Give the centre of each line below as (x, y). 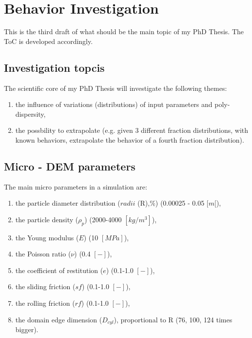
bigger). (27, 329)
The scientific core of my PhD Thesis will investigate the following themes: (116, 88)
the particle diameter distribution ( (68, 203)
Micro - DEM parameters (70, 166)
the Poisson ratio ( (43, 254)
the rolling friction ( (45, 303)
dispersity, (30, 114)
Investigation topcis (54, 67)
